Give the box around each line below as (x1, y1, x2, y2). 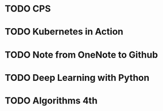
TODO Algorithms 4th (5, 95, 98, 106)
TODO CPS (5, 3, 51, 15)
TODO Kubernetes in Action (5, 26, 124, 38)
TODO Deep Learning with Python (5, 72, 150, 83)
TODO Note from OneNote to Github (5, 49, 158, 60)
